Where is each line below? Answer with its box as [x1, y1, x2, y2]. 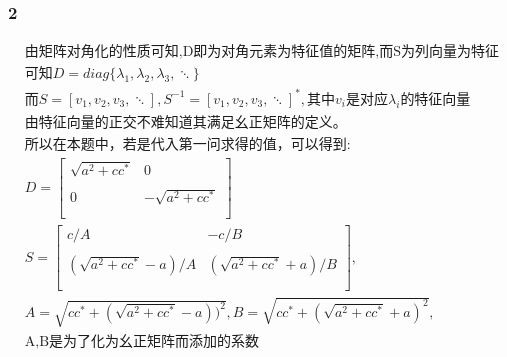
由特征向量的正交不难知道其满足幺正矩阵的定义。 [24, 115, 347, 130]
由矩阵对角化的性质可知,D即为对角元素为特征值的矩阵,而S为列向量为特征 [24, 45, 500, 60]
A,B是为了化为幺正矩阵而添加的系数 [24, 334, 260, 349]
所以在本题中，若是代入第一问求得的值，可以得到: [24, 137, 351, 152]
